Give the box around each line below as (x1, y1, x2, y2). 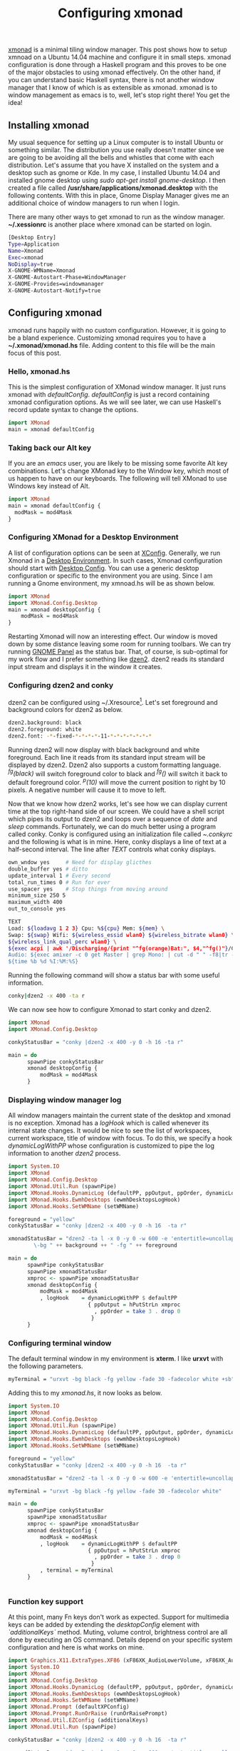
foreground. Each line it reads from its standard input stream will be (8, 753, 206, 761)
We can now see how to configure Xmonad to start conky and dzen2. (8, 1005, 212, 1014)
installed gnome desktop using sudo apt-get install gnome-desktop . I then (8, 176, 226, 184)
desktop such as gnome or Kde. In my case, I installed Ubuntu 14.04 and (8, 169, 220, 176)
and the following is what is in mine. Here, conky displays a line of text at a (8, 838, 227, 846)
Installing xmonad (8, 119, 90, 131)
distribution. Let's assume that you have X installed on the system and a (8, 161, 219, 169)
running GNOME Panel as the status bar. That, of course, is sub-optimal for (8, 648, 229, 656)
